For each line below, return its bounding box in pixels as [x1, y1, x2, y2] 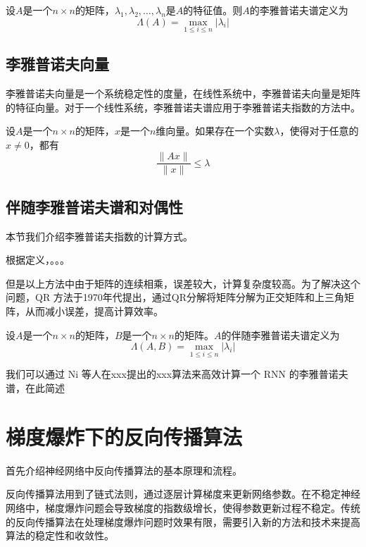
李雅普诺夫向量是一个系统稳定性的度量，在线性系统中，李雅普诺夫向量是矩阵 [6, 86, 360, 101]
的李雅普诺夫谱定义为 [249, 3, 348, 17]
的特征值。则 [183, 3, 243, 17]
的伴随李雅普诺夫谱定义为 [221, 327, 340, 342]
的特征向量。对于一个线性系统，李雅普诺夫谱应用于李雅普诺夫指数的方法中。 [6, 99, 360, 114]
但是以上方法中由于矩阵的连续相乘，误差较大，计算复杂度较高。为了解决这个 [6, 276, 360, 290]
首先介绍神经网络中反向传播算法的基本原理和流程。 [6, 462, 242, 477]
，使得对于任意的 [279, 123, 359, 138]
